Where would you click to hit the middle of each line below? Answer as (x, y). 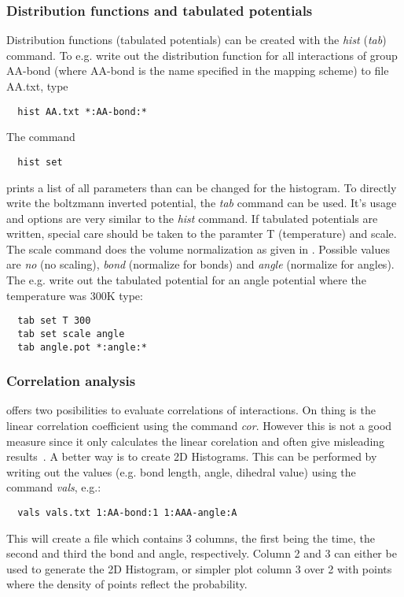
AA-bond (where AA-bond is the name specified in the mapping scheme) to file (198, 70)
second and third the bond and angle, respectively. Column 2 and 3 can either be (202, 553)
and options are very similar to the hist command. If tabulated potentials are (192, 218)
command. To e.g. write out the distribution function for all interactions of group (202, 55)
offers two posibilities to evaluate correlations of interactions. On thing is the (191, 410)
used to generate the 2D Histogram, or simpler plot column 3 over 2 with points (199, 568)
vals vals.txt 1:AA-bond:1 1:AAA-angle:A (127, 513)
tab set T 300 (54, 321)
